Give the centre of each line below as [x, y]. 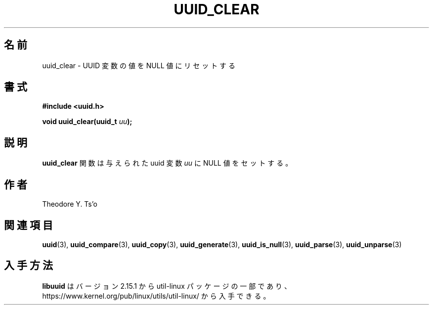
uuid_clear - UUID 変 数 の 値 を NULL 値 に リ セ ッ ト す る [139, 65]
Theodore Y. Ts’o [70, 204]
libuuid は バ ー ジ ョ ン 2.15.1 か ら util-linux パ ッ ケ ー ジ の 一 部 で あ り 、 [167, 286]
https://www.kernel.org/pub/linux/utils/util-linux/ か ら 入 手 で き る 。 [156, 296]
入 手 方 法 [28, 265]
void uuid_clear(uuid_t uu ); [87, 122]
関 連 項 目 [28, 225]
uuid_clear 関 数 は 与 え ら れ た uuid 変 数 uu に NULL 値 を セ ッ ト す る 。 [167, 163]
